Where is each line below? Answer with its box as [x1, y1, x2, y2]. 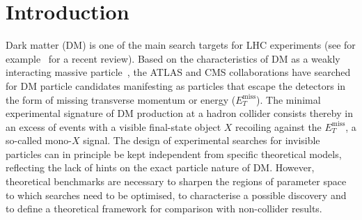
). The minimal [256, 92, 321, 107]
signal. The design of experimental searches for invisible [83, 133, 320, 148]
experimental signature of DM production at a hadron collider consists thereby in [6, 106, 353, 120]
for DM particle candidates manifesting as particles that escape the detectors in [6, 78, 346, 93]
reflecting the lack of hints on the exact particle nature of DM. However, [6, 160, 315, 175]
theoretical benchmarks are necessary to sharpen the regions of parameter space [6, 174, 347, 189]
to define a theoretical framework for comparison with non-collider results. [6, 201, 322, 216]
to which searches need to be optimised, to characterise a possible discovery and [6, 187, 347, 202]
